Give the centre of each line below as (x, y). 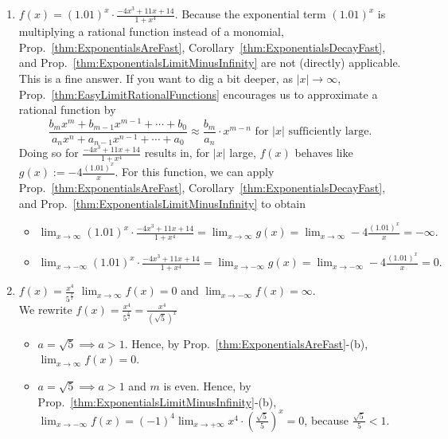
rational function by (67, 110)
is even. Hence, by (207, 386)
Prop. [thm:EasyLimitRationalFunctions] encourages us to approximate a (198, 94)
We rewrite (45, 309)
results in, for (177, 153)
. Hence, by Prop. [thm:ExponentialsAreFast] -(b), (246, 343)
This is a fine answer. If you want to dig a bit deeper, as (156, 78)
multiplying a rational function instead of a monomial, (151, 31)
